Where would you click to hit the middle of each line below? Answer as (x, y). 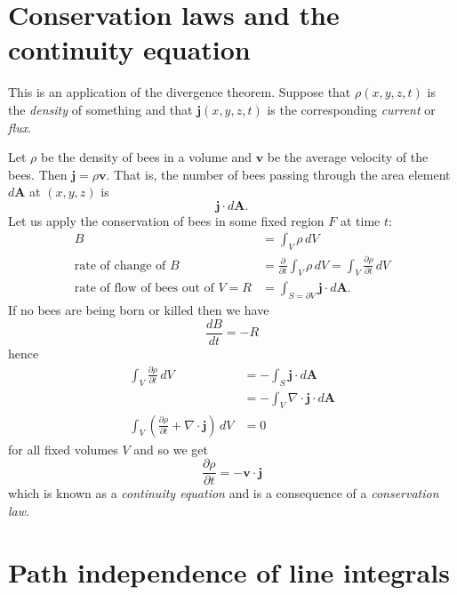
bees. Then (38, 174)
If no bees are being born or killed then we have (139, 310)
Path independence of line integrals (229, 571)
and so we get (171, 449)
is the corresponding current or (351, 109)
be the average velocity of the (348, 157)
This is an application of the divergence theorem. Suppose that (180, 92)
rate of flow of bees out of (144, 289)
